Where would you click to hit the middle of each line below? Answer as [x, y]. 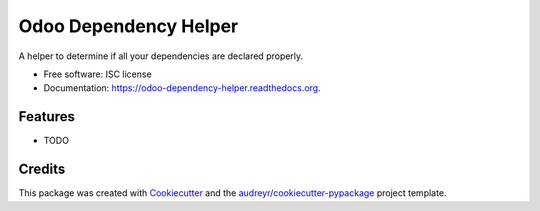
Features [46, 116]
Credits [42, 169]
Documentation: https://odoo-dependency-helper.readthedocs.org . [182, 88]
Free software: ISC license [97, 74]
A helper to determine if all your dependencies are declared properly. [161, 56]
